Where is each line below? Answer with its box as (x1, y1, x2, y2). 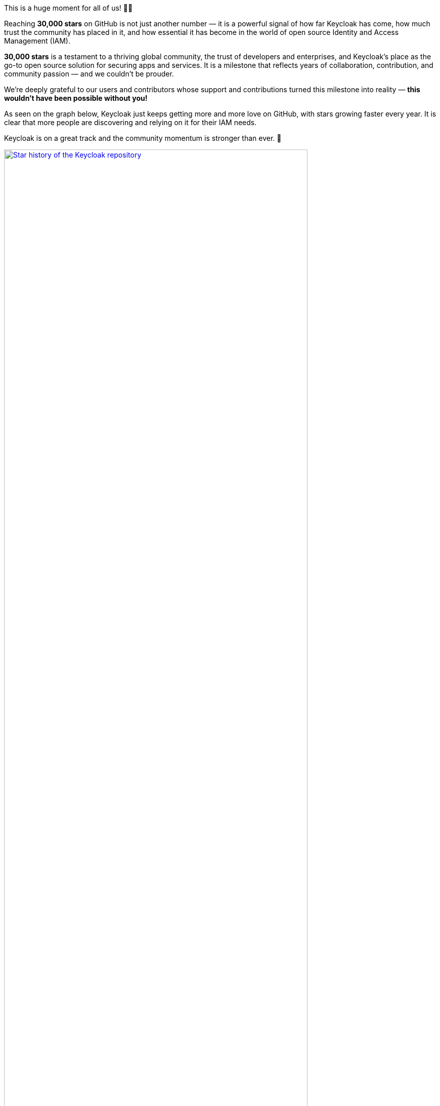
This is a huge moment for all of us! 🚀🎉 (4, 4, 133, 12)
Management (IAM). (4, 36, 70, 45)
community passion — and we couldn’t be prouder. (4, 69, 174, 78)
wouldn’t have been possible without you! (4, 94, 148, 102)
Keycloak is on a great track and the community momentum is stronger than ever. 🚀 (4, 134, 282, 142)
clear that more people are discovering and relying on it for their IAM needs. (4, 118, 257, 127)
